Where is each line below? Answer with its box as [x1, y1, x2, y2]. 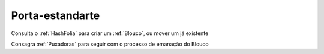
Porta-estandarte [11, 9, 100, 22]
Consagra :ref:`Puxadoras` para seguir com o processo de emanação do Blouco [11, 40, 209, 47]
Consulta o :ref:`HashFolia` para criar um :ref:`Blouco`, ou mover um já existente [11, 30, 209, 37]
